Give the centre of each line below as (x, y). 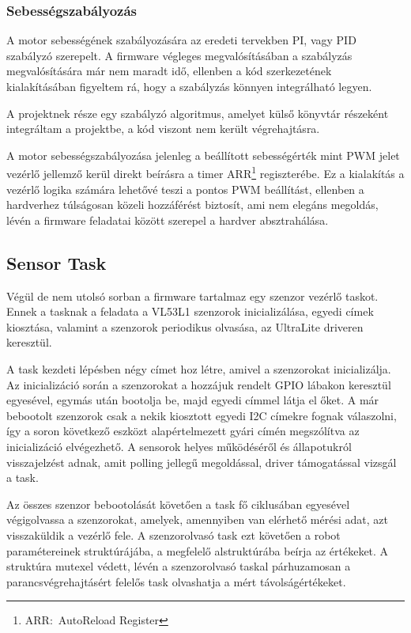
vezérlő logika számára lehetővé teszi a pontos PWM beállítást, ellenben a (185, 189)
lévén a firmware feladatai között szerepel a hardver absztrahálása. (168, 220)
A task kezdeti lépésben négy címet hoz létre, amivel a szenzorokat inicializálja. (199, 368)
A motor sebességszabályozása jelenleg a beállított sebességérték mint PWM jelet (203, 155)
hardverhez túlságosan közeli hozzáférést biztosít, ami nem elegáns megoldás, (192, 205)
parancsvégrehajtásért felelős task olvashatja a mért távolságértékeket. (176, 581)
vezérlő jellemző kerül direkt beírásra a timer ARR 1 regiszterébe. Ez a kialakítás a (205, 172)
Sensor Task (57, 262)
